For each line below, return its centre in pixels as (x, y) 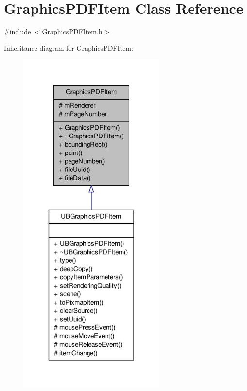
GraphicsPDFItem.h (72, 31)
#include (18, 31)
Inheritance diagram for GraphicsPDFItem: (69, 47)
